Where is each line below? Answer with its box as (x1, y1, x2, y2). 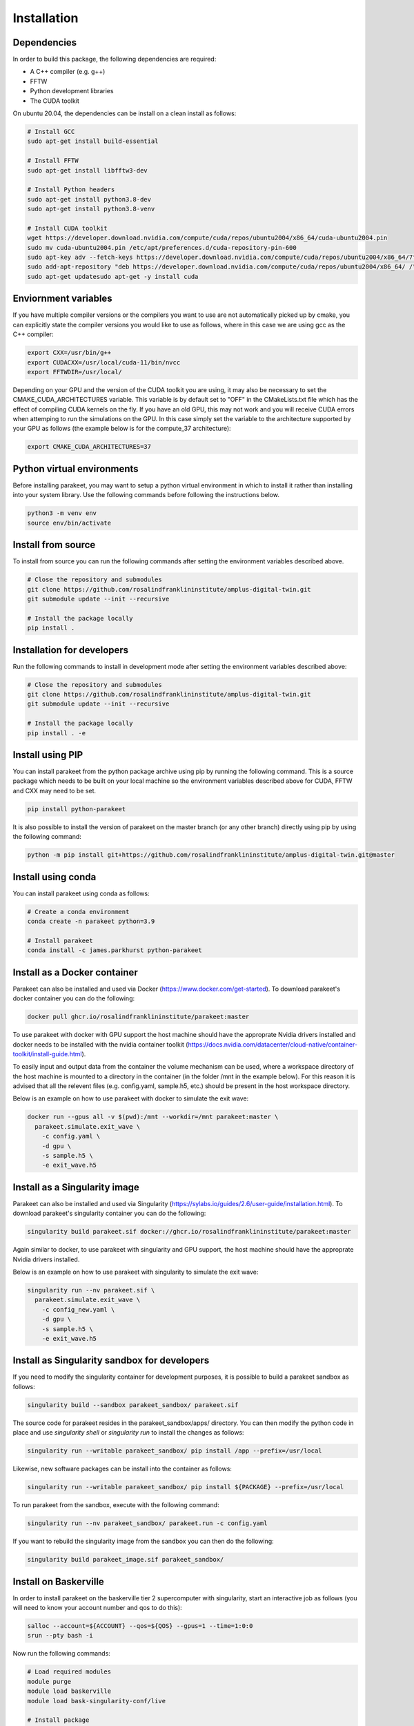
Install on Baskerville (12, 1575, 105, 1587)
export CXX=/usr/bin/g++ (27, 349, 112, 357)
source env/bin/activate (27, 518, 112, 527)
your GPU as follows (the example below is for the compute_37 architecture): (12, 425, 231, 433)
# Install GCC (27, 128, 75, 135)
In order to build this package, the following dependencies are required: (12, 55, 217, 64)
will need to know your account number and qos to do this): (12, 1604, 182, 1611)
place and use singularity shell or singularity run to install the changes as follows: (12, 1428, 244, 1437)
